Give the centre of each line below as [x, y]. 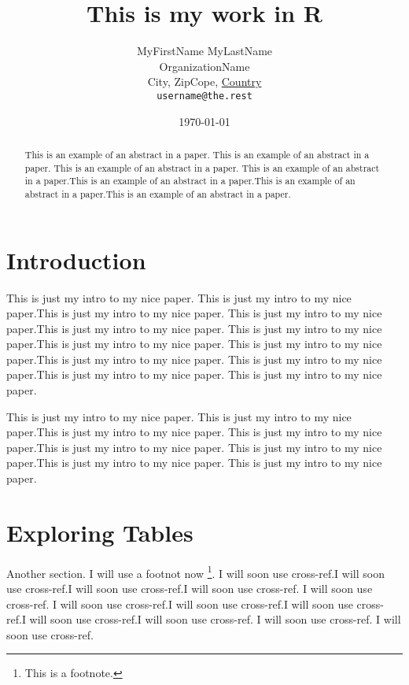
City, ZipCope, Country [204, 81]
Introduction [76, 259]
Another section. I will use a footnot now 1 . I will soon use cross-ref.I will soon [195, 572]
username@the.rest [204, 96]
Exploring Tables [100, 532]
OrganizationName [204, 66]
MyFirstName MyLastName [204, 51]
